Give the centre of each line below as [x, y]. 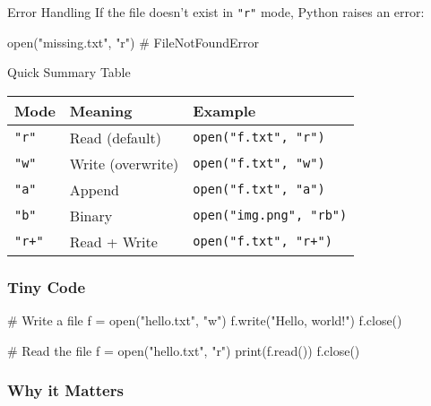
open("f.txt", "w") [259, 164]
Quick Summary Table [69, 72]
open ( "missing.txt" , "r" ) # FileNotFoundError [133, 42]
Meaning [101, 110]
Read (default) [115, 137]
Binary [91, 215]
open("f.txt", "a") [259, 190]
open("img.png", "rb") [270, 216]
